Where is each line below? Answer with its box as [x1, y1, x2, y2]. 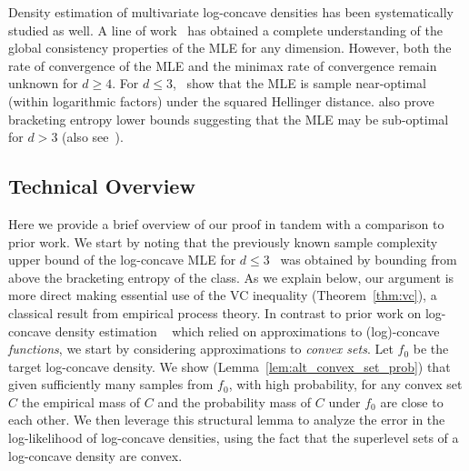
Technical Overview [8, 172, 195, 200]
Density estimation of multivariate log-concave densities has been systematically [8, 3, 454, 21]
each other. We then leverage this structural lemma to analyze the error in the [8, 410, 445, 429]
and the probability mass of [157, 392, 312, 411]
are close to [380, 392, 444, 411]
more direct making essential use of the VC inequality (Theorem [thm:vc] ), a [8, 286, 437, 305]
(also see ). [62, 127, 124, 146]
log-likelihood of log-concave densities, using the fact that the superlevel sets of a [8, 428, 459, 447]
